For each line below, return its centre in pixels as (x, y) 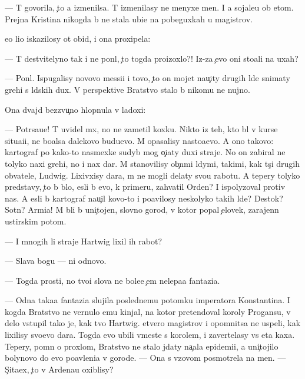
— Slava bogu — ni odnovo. (56, 261)
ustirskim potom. (36, 221)
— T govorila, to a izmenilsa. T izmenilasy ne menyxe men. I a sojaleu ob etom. (149, 7)
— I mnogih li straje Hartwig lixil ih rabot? (83, 241)
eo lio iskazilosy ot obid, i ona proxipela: (78, 38)
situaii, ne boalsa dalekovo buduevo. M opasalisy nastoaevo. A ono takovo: (139, 140)
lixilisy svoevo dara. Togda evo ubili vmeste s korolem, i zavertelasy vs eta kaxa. (150, 335)
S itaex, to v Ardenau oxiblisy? (59, 369)
